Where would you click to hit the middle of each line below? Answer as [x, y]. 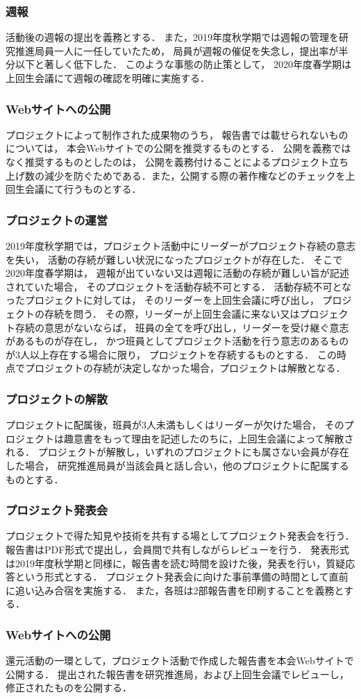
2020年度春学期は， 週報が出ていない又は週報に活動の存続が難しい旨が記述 [177, 273]
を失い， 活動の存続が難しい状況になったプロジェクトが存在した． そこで [174, 259]
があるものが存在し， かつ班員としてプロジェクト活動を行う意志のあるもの [177, 341]
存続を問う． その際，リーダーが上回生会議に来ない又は [172, 313]
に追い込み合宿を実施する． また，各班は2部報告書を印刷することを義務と [175, 590]
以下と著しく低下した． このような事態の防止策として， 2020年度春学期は [183, 64]
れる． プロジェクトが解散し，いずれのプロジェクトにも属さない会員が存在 [177, 452]
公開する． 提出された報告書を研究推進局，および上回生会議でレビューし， [177, 674]
